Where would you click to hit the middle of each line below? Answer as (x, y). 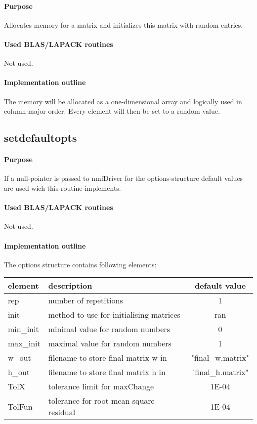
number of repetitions (86, 300)
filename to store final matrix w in (107, 358)
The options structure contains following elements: (80, 264)
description (70, 286)
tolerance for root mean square (101, 401)
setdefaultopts (41, 138)
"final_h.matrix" (220, 372)
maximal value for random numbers (110, 343)
